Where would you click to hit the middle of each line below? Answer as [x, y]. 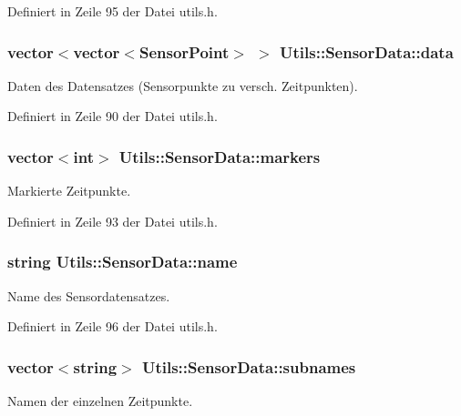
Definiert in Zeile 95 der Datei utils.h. [113, 11]
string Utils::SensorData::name [123, 262]
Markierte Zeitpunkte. [69, 191]
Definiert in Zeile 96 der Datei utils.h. [113, 326]
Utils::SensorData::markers [220, 156]
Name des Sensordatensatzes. [89, 295]
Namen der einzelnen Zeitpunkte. [100, 401]
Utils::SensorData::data [367, 51]
